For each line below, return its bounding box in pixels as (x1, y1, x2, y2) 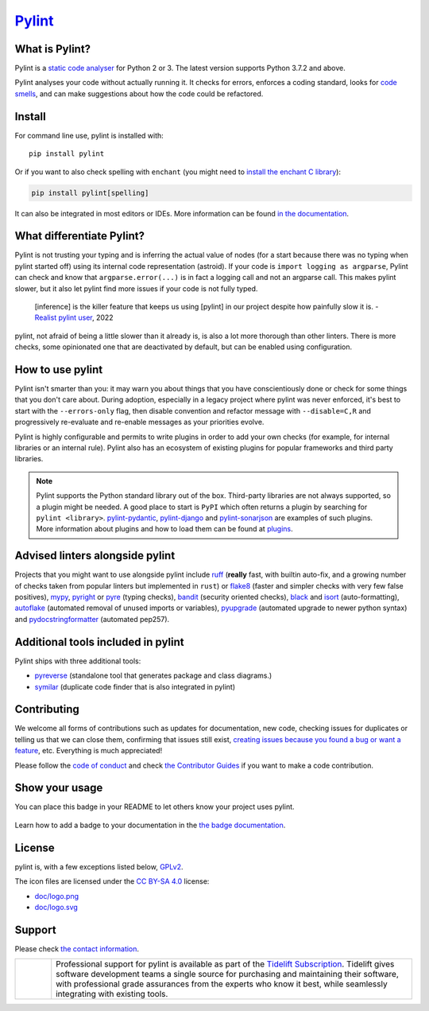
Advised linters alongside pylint (14, 549, 176, 562)
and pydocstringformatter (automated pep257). (14, 614, 170, 624)
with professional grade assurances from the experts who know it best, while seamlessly (56, 978, 388, 990)
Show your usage (14, 781, 103, 795)
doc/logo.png (34, 891, 79, 900)
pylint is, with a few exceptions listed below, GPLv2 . (14, 861, 184, 871)
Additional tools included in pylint (14, 635, 184, 648)
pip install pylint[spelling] (31, 188, 149, 197)
